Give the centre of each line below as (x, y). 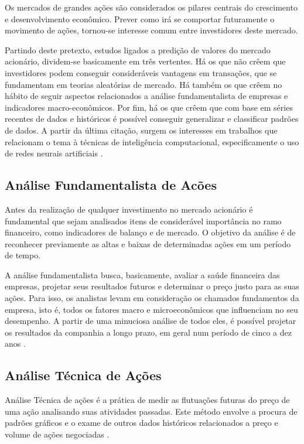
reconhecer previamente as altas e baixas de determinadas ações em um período (148, 243)
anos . (15, 344)
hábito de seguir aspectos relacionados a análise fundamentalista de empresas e (146, 96)
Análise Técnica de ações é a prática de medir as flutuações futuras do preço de (147, 400)
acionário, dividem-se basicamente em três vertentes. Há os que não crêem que (145, 61)
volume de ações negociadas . (57, 434)
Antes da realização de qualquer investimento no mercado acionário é (129, 209)
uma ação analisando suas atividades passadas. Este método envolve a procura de (151, 411)
